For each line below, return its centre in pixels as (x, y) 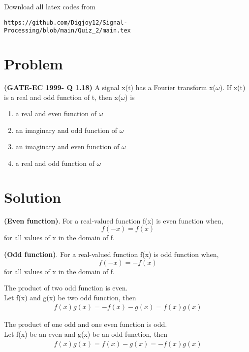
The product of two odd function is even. (66, 288)
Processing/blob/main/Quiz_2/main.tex (67, 31)
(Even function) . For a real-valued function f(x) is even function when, (114, 220)
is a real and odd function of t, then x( (62, 97)
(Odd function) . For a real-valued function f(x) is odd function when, (111, 254)
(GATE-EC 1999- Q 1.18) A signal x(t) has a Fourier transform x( (110, 87)
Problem (33, 64)
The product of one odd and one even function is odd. (86, 324)
